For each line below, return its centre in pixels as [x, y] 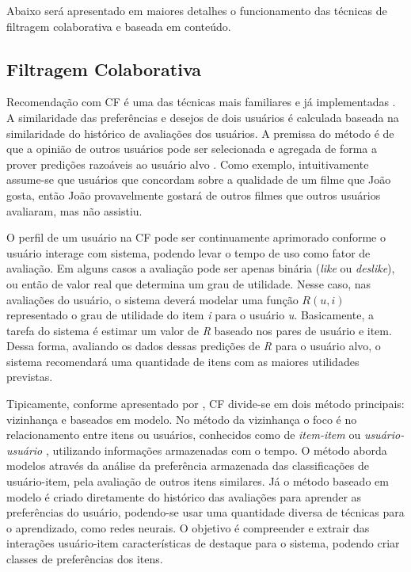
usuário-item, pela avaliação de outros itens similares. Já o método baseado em [198, 481]
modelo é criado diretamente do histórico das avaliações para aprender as [184, 496]
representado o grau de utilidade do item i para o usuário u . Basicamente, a [190, 315]
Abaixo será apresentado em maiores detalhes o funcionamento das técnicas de [197, 10]
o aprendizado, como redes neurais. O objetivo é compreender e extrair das [188, 527]
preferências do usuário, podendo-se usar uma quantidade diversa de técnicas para [205, 512]
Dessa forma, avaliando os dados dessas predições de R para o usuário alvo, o [194, 346]
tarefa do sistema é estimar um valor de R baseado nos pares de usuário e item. [199, 330]
